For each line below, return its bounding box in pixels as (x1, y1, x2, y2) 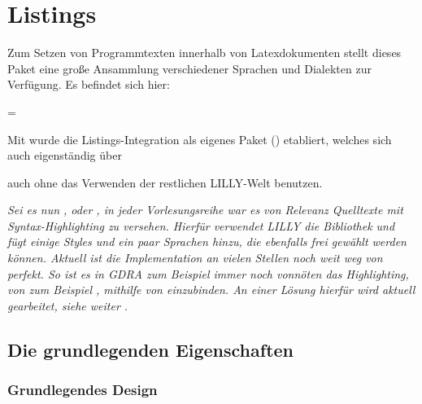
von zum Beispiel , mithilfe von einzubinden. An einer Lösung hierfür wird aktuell (7, 281, 415, 298)
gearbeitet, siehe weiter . (7, 296, 128, 314)
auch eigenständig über (7, 147, 122, 164)
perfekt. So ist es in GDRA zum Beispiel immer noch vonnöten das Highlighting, (7, 265, 409, 282)
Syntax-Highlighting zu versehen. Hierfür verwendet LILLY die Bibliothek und (7, 217, 395, 234)
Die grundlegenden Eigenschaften (7, 336, 294, 362)
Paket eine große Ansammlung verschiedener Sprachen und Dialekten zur (7, 59, 372, 77)
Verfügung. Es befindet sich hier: (7, 76, 170, 93)
